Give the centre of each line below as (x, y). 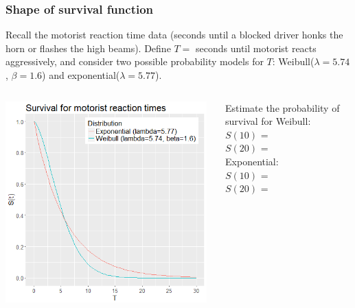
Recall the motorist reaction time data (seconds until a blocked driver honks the (174, 35)
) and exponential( (81, 75)
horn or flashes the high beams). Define (88, 48)
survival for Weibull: (268, 121)
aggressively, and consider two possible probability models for (135, 61)
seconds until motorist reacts (256, 48)
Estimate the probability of (283, 107)
